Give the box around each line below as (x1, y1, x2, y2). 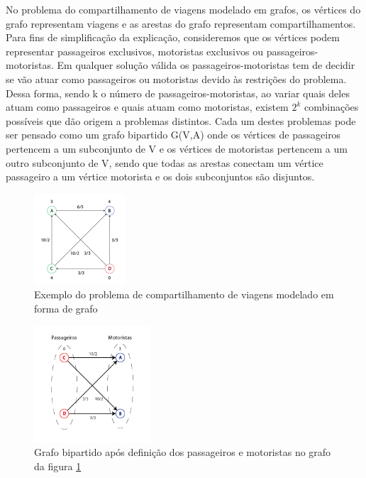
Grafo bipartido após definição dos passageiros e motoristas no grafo (34, 445, 331, 460)
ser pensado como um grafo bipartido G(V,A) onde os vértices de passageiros (6, 127, 341, 142)
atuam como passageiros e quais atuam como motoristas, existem (6, 99, 289, 114)
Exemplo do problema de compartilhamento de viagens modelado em (34, 287, 334, 302)
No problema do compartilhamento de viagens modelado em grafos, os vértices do (6, 2, 361, 16)
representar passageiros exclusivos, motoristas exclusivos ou (6, 43, 263, 58)
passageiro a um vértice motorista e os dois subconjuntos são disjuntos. (6, 169, 315, 184)
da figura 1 (34, 458, 82, 473)
